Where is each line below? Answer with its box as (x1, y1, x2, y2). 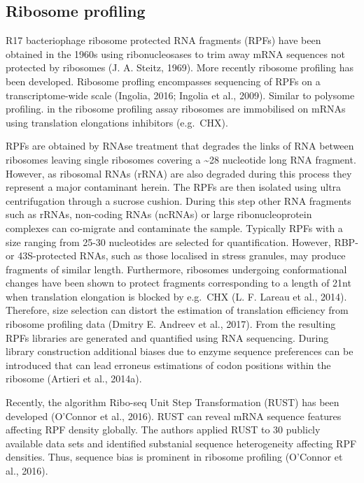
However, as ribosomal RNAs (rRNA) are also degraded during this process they (6, 166, 352, 180)
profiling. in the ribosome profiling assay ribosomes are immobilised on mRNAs (6, 101, 346, 116)
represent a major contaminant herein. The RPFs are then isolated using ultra (6, 180, 342, 194)
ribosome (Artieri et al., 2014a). (6, 371, 142, 386)
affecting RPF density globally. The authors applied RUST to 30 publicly (6, 422, 321, 437)
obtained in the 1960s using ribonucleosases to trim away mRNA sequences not (6, 46, 345, 61)
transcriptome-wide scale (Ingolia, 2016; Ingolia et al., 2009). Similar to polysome (6, 87, 355, 102)
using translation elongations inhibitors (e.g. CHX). (6, 115, 228, 129)
